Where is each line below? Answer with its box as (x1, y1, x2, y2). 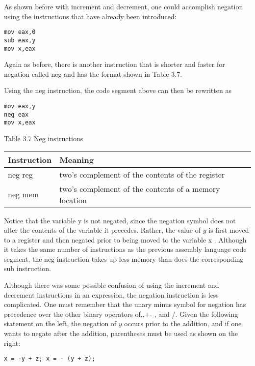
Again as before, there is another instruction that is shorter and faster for (4, 59, 225, 69)
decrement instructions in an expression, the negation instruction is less (4, 289, 219, 300)
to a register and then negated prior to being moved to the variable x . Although (4, 234, 247, 244)
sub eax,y (4, 36, 36, 44)
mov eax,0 (4, 29, 36, 36)
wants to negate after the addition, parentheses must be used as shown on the (4, 328, 238, 338)
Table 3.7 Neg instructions (4, 133, 83, 143)
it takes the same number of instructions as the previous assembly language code (4, 244, 247, 254)
